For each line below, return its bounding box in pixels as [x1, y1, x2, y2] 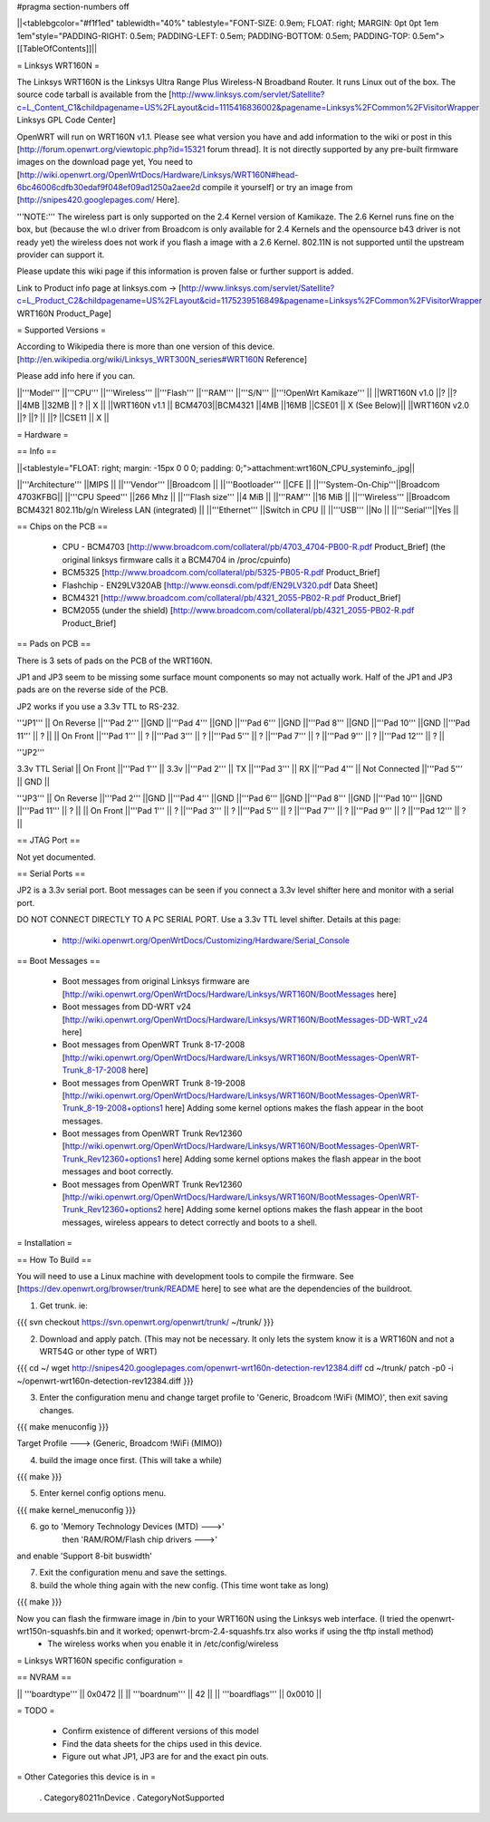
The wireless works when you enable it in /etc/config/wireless [47, 1638, 279, 1649]
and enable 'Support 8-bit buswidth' [16, 1550, 153, 1562]
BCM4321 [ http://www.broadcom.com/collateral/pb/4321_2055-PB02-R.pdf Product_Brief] [62, 593, 401, 603]
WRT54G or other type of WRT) [39, 1345, 158, 1356]
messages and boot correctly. [62, 1166, 174, 1177]
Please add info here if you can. [16, 371, 136, 381]
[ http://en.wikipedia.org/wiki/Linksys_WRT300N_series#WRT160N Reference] [16, 353, 308, 364]
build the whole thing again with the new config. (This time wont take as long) [39, 1579, 330, 1590]
